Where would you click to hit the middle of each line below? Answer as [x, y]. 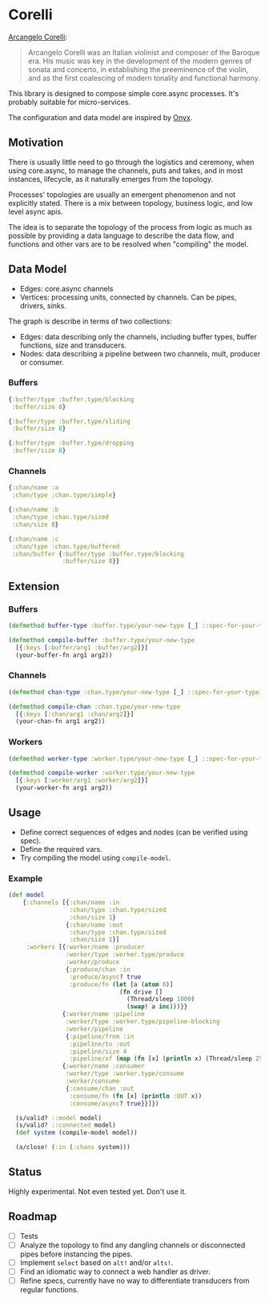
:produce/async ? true [105, 977]
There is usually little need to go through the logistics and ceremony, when [131, 162]
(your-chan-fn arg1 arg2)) [60, 721]
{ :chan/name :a [34, 488]
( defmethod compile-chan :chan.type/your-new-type [94, 706]
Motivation [36, 143]
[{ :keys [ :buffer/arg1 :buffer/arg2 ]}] [82, 647]
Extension [34, 586]
